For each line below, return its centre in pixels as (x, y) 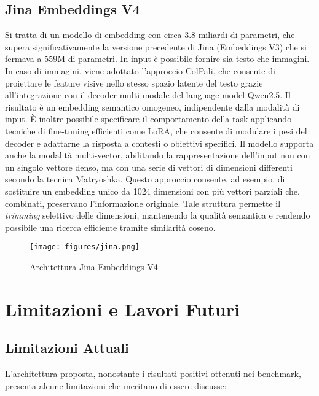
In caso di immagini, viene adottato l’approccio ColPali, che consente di (140, 70)
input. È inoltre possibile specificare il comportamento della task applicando (148, 119)
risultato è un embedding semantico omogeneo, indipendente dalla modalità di (152, 107)
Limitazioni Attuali (67, 348)
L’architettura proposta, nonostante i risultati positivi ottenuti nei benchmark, (153, 374)
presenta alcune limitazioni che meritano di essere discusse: (116, 385)
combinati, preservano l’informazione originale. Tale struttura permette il (143, 203)
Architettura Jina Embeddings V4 (94, 266)
